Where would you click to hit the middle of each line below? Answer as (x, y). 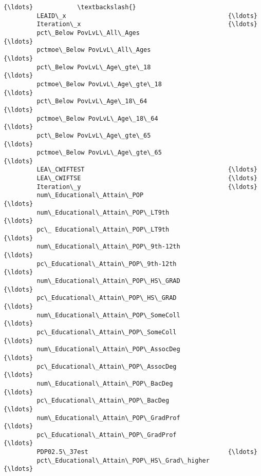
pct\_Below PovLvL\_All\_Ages (88, 33)
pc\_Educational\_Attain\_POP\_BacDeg (103, 401)
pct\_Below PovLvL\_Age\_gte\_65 (94, 135)
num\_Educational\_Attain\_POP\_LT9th (103, 212)
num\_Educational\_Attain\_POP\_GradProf (108, 418)
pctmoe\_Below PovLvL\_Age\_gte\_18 (99, 84)
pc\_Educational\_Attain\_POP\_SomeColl (107, 332)
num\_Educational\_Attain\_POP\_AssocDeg (108, 349)
